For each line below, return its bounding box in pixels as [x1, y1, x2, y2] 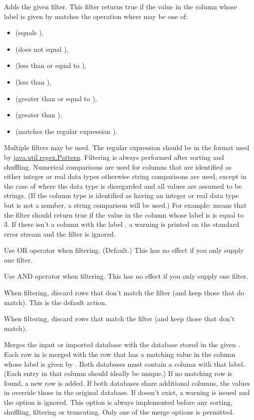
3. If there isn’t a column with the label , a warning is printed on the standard [4, 219, 239, 229]
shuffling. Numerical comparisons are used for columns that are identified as [4, 161, 231, 172]
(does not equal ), [15, 44, 69, 54]
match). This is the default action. [4, 297, 107, 307]
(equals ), [15, 27, 44, 38]
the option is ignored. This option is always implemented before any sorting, [4, 397, 233, 407]
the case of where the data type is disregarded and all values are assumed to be [4, 180, 242, 191]
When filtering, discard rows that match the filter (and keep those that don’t [4, 313, 235, 324]
